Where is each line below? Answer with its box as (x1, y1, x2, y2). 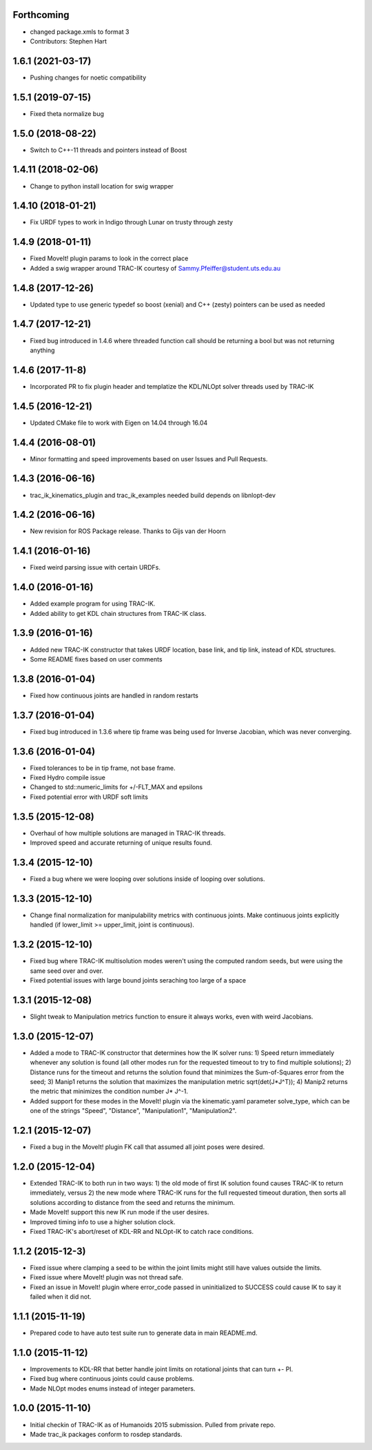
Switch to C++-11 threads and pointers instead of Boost (30, 146, 187, 154)
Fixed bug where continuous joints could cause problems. (30, 1375, 194, 1383)
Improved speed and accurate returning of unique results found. (30, 839, 213, 847)
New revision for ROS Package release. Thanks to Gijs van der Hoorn (30, 527, 227, 535)
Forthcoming (12, 9, 70, 21)
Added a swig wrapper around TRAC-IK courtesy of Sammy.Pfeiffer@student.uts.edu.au (30, 264, 281, 272)
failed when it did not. (30, 1293, 92, 1301)
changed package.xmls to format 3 (30, 28, 130, 36)
